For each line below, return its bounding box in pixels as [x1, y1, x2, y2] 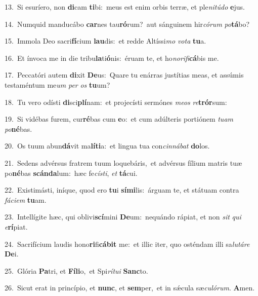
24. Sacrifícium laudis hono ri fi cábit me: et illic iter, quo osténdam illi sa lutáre [5, 238, 250, 249]
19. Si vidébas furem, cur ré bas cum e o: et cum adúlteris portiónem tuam [5, 114, 233, 124]
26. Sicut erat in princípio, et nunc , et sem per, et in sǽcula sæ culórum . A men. [5, 282, 255, 293]
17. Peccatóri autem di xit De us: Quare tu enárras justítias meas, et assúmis [5, 69, 244, 80]
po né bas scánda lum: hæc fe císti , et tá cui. [5, 167, 138, 178]
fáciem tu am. [5, 194, 47, 205]
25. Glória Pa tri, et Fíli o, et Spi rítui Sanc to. [5, 265, 148, 276]
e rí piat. [5, 221, 28, 232]
